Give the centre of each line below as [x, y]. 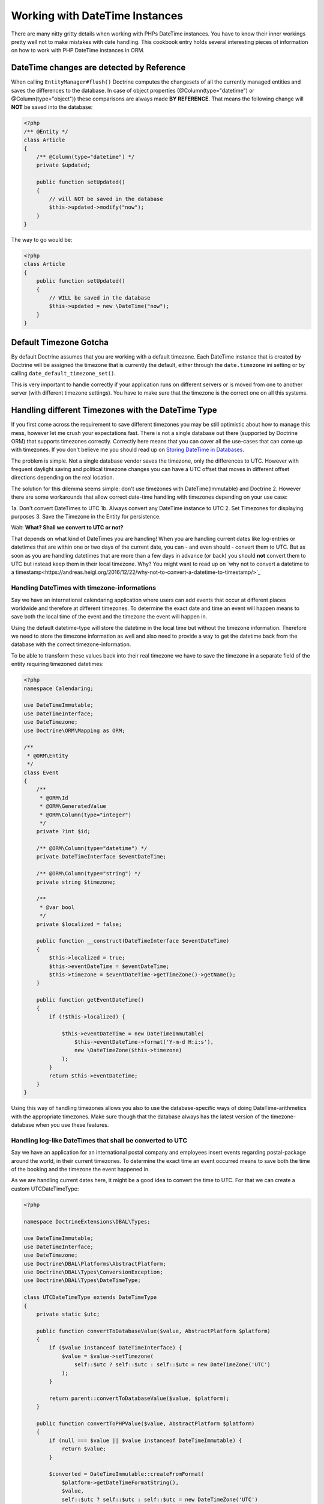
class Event [41, 772]
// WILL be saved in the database [100, 298]
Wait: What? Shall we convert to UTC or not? [67, 528]
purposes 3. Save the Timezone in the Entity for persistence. [86, 517]
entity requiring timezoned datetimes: [58, 664]
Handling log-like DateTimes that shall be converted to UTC [99, 1140]
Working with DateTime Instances [97, 16]
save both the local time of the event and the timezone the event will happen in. [109, 617]
